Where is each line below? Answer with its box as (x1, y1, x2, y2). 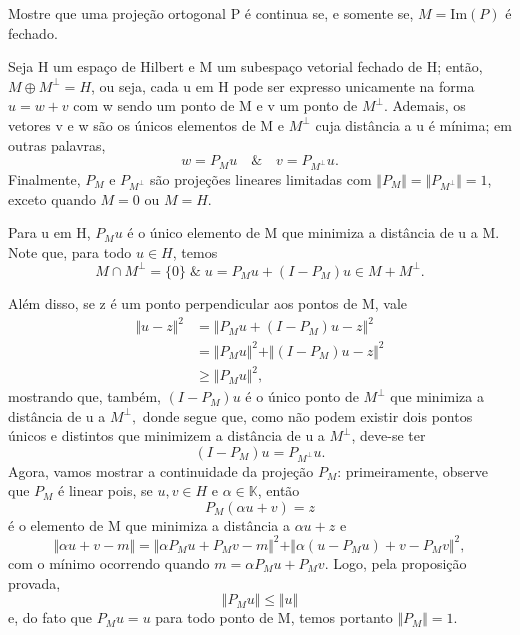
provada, (8, 572, 61, 593)
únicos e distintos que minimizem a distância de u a (8, 425, 325, 446)
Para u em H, (8, 222, 91, 243)
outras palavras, (8, 134, 106, 155)
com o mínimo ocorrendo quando (8, 552, 210, 573)
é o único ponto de (245, 386, 359, 407)
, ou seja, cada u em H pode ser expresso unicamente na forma (91, 75, 475, 96)
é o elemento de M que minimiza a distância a (8, 514, 290, 535)
